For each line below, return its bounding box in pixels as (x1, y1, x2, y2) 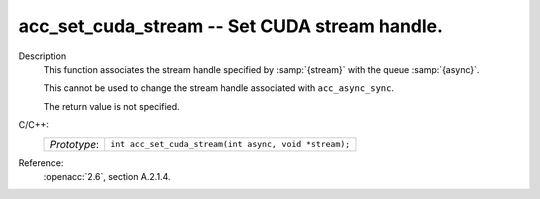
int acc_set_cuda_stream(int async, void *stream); (110, 139, 351, 149)
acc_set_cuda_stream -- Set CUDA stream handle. (18, 15, 444, 37)
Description (18, 50, 67, 62)
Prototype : (49, 137, 100, 151)
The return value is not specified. (43, 100, 180, 112)
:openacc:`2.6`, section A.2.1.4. (43, 170, 171, 182)
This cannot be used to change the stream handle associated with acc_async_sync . (43, 82, 395, 94)
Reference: (18, 156, 64, 169)
